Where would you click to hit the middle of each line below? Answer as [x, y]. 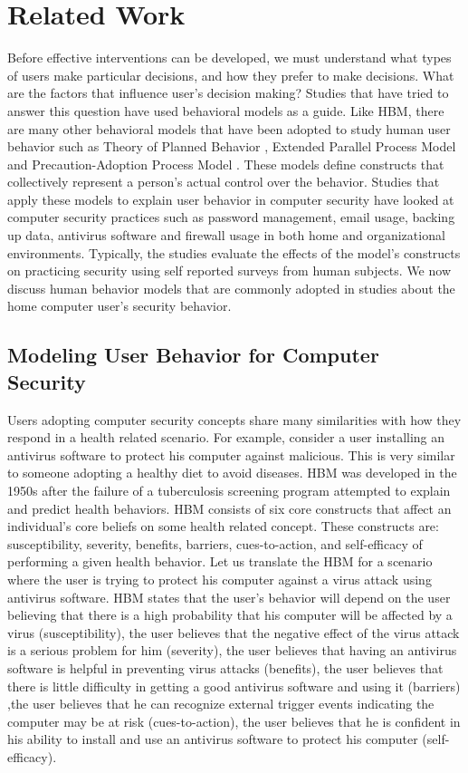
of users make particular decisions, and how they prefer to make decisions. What [231, 75]
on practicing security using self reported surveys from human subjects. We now [229, 271]
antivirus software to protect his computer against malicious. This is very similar [231, 454]
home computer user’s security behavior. [119, 306]
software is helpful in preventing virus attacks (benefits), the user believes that [225, 667]
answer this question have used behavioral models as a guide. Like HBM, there [226, 110]
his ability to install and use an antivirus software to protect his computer [213, 739]
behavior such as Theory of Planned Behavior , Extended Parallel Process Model [232, 146]
